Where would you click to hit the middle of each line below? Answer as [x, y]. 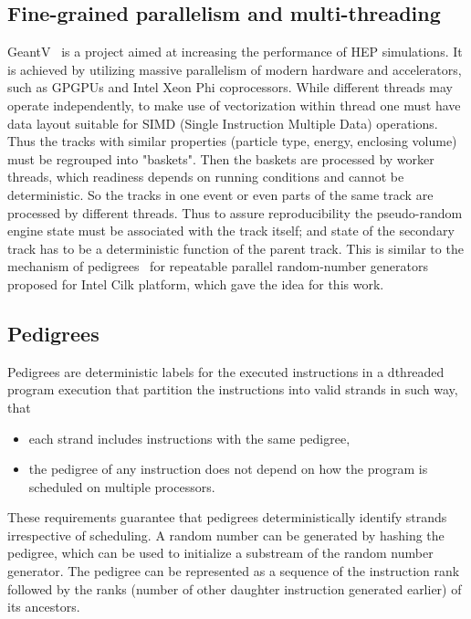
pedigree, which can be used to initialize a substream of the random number [220, 553]
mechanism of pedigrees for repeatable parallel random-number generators [218, 266]
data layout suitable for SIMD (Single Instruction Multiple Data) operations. [223, 123]
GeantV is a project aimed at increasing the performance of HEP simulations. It [235, 52]
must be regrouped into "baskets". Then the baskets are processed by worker [221, 158]
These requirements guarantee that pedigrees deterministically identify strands [227, 517]
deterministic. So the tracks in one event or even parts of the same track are [220, 194]
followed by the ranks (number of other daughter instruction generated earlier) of [235, 588]
